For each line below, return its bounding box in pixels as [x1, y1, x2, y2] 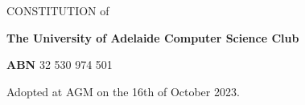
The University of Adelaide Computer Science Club [6, 29, 299, 46]
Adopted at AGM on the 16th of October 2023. [6, 83, 240, 99]
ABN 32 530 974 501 [6, 56, 113, 73]
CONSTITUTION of [6, 2, 109, 18]
